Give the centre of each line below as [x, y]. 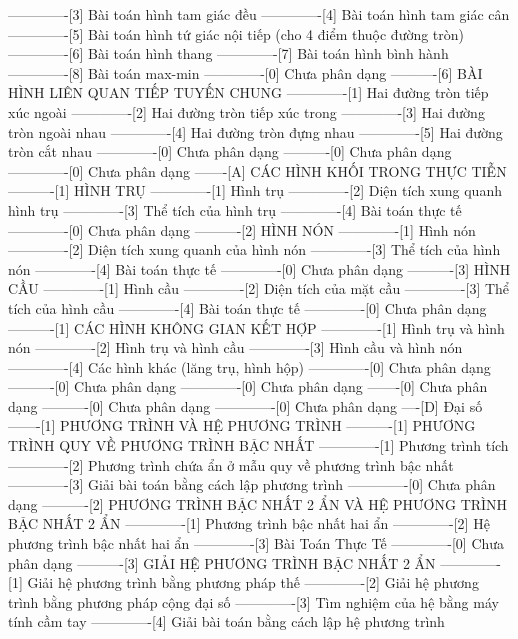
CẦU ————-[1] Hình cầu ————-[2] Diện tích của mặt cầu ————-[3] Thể [259, 288]
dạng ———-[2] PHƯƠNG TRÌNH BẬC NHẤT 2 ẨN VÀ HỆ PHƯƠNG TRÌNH [258, 503]
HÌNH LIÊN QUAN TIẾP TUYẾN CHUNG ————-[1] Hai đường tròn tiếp [248, 92]
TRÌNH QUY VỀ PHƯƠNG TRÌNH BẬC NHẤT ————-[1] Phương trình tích [258, 445]
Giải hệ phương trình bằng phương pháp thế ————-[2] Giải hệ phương [253, 582]
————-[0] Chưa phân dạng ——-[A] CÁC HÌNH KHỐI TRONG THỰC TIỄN [257, 170]
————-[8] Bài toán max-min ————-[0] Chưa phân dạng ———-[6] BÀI [245, 72]
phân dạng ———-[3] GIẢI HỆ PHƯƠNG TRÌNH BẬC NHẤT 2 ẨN [222, 562]
